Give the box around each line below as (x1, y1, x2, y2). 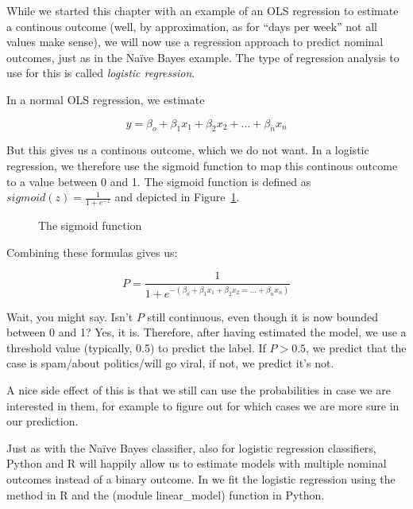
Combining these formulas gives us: (6, 243, 178, 260)
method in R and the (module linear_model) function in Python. (6, 486, 325, 503)
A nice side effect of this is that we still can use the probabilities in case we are (6, 381, 391, 398)
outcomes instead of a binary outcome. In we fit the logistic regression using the (6, 470, 396, 487)
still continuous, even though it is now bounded (147, 308, 378, 324)
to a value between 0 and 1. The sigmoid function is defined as (6, 173, 311, 189)
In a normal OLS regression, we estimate (6, 91, 205, 107)
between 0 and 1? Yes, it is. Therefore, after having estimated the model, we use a (6, 324, 407, 340)
